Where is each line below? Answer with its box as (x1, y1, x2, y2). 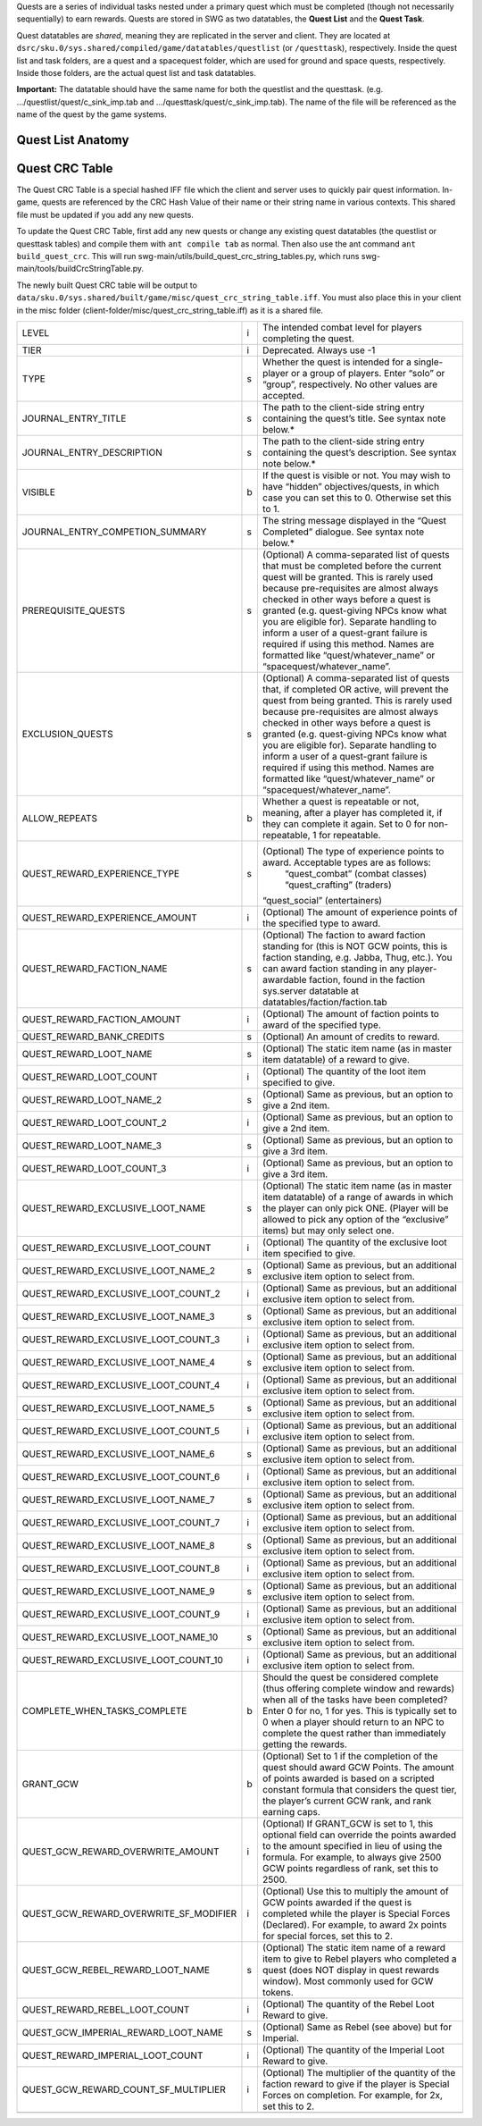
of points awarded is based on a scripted (262, 1772, 435, 1785)
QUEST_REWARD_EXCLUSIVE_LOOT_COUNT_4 (21, 1379, 220, 1391)
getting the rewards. (262, 1738, 348, 1751)
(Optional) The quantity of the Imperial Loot (262, 2043, 445, 2055)
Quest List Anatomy (16, 132, 129, 147)
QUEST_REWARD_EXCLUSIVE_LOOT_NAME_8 (21, 1539, 215, 1551)
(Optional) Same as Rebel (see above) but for (262, 2021, 453, 2033)
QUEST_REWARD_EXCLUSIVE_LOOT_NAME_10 (21, 1631, 219, 1643)
